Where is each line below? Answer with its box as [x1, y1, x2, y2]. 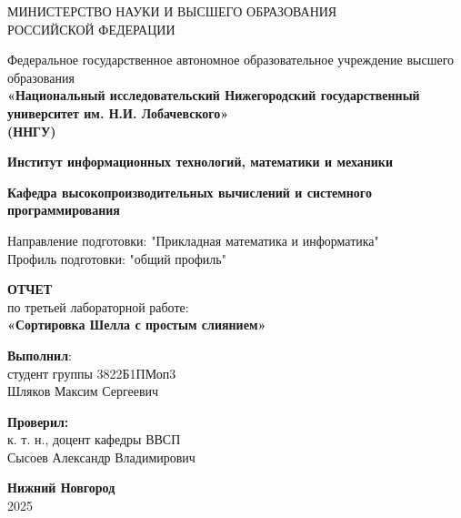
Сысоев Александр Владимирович [7, 447, 195, 466]
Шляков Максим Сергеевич [7, 381, 159, 401]
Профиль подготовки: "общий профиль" [7, 249, 226, 268]
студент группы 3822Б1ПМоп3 [7, 363, 176, 382]
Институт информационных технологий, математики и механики [7, 152, 393, 171]
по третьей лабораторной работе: [7, 297, 189, 316]
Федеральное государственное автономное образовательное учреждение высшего [7, 50, 455, 69]
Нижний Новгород [7, 478, 115, 497]
